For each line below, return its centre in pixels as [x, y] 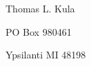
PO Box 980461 [39, 31]
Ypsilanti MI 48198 [46, 55]
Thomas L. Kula [40, 8]
